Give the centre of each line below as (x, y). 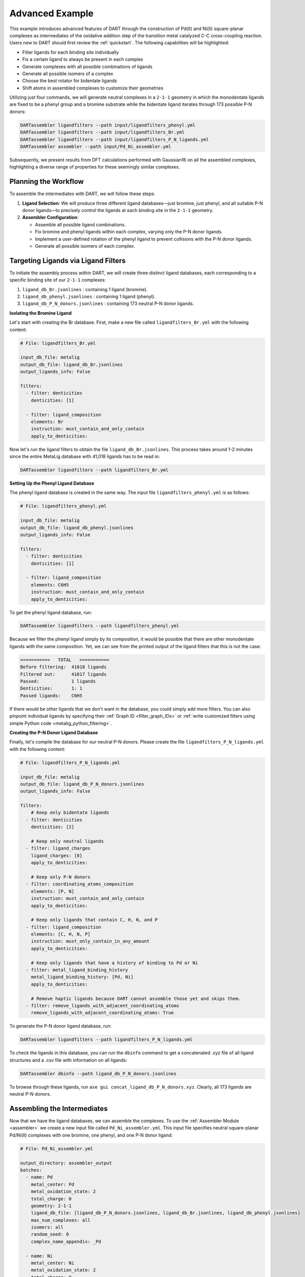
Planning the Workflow (47, 182)
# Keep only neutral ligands (67, 841)
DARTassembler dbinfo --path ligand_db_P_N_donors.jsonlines (98, 1073)
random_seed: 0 (50, 1234)
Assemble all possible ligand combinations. (80, 224)
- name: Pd (39, 1177)
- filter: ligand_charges (58, 848)
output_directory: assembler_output (66, 1163)
